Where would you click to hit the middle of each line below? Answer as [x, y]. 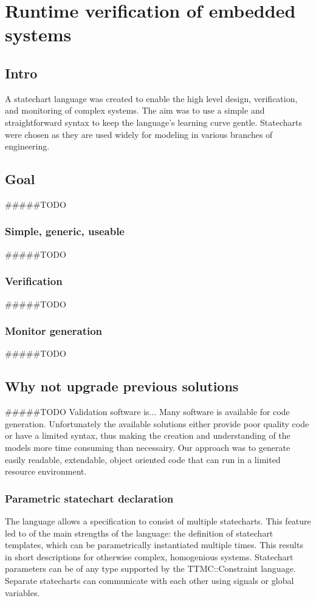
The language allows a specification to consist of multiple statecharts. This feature [158, 520]
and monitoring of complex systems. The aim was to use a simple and [135, 110]
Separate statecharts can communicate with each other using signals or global [149, 580]
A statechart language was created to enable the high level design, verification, [151, 98]
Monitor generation [54, 331]
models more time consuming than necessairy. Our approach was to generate [148, 447]
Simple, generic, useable [65, 231]
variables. [22, 592]
